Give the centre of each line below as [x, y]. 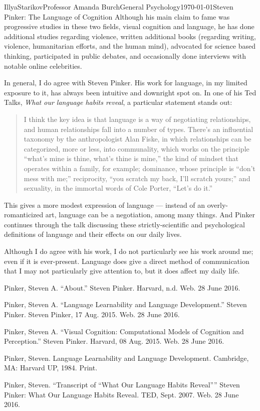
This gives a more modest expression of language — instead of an [105, 204]
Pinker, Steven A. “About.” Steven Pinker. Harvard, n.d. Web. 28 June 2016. [122, 287]
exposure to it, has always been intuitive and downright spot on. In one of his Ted [130, 92]
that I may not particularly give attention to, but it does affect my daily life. [122, 271]
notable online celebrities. [43, 65]
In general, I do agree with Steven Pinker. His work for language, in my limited [126, 83]
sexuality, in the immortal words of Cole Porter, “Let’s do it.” [118, 188]
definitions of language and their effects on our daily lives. [93, 234]
